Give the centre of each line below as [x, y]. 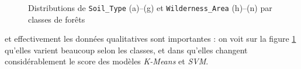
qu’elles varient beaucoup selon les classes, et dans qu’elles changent [126, 50]
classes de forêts [57, 19]
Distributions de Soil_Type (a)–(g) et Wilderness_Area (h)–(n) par [150, 8]
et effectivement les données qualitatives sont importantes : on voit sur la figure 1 [150, 39]
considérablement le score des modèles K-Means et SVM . [107, 61]
